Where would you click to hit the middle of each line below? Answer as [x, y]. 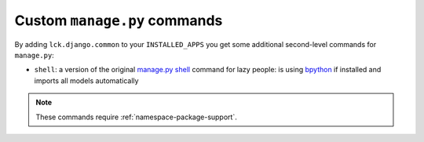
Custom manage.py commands [119, 20]
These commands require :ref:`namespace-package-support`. [136, 117]
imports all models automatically [86, 80]
